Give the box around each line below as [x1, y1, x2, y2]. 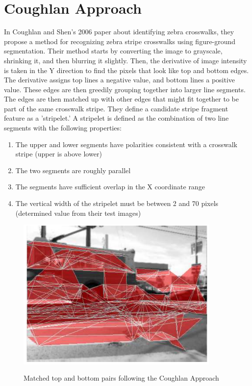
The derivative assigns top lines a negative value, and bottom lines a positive [4, 75, 235, 85]
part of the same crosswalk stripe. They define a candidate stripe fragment [4, 103, 228, 113]
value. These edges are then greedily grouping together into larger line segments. [4, 84, 246, 94]
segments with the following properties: [4, 123, 122, 133]
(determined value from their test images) [15, 207, 141, 218]
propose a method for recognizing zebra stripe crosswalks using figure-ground [4, 36, 236, 46]
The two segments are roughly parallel [15, 165, 131, 175]
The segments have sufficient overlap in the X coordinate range [15, 181, 205, 192]
